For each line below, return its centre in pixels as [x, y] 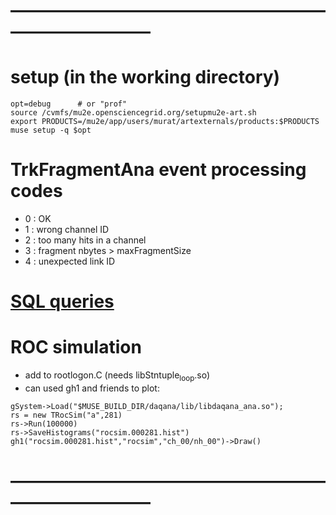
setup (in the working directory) [145, 77]
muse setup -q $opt [51, 130]
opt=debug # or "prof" [69, 104]
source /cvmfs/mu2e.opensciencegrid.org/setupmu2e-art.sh [133, 113]
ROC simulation [76, 347]
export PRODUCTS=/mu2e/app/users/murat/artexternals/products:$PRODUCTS [165, 122]
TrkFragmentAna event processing [158, 170]
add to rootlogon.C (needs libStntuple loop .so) [117, 376]
